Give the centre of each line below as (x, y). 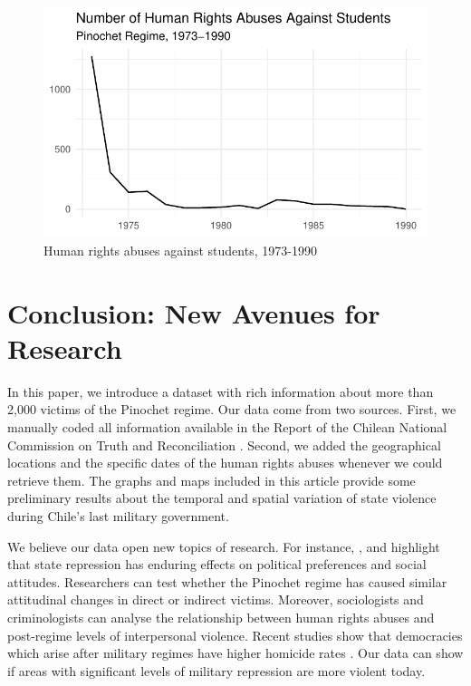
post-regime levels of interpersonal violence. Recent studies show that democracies (235, 635)
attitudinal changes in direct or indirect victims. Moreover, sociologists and (216, 599)
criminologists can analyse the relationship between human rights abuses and (221, 618)
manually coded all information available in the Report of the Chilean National (227, 427)
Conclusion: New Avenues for (194, 312)
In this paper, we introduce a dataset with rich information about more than (221, 391)
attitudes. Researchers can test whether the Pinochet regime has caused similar (227, 581)
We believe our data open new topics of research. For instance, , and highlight (224, 546)
